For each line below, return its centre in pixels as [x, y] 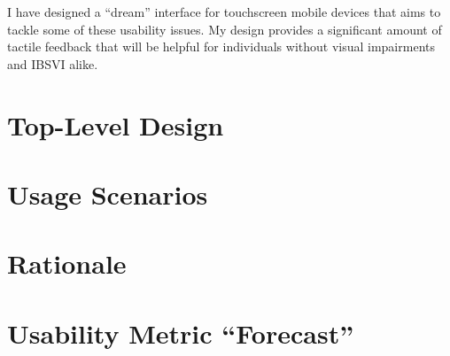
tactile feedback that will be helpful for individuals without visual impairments [221, 46]
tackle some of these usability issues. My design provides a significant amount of [225, 29]
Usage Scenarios [108, 193]
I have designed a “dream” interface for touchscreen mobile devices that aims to [224, 12]
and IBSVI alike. [53, 63]
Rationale [67, 263]
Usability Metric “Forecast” [181, 333]
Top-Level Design [116, 124]
